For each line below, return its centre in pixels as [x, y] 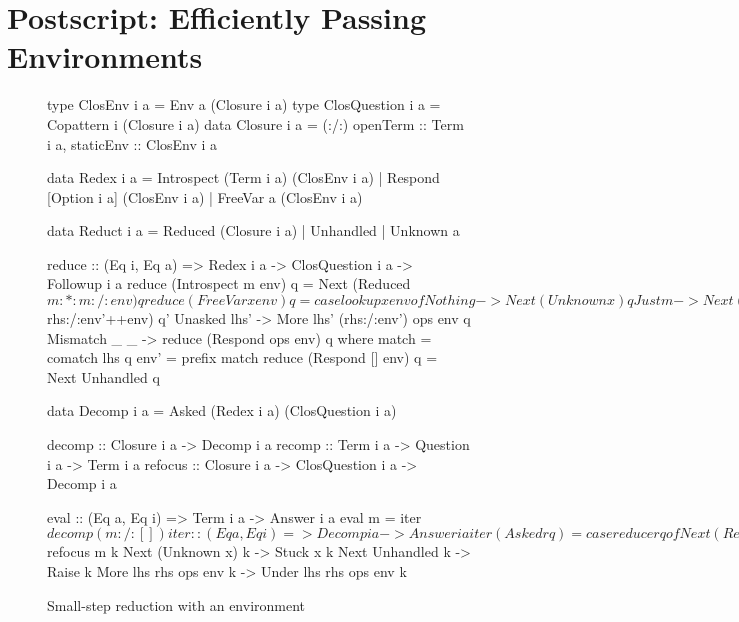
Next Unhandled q [103, 376]
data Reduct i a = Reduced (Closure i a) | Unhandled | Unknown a [253, 230]
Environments [105, 56]
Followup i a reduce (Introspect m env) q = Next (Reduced [229, 283]
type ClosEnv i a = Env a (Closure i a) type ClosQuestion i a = [244, 104]
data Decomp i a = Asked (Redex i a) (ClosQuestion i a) [222, 410]
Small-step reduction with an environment [176, 604]
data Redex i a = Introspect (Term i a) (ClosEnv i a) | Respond [243, 177]
